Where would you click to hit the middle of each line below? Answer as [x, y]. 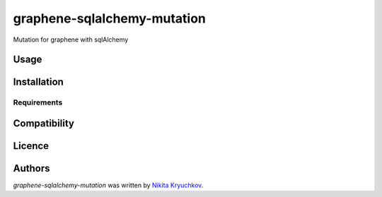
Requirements [38, 102]
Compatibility [44, 123]
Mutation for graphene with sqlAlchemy [71, 40]
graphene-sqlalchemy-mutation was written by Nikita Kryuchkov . [108, 185]
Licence [31, 146]
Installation [38, 82]
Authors [31, 168]
